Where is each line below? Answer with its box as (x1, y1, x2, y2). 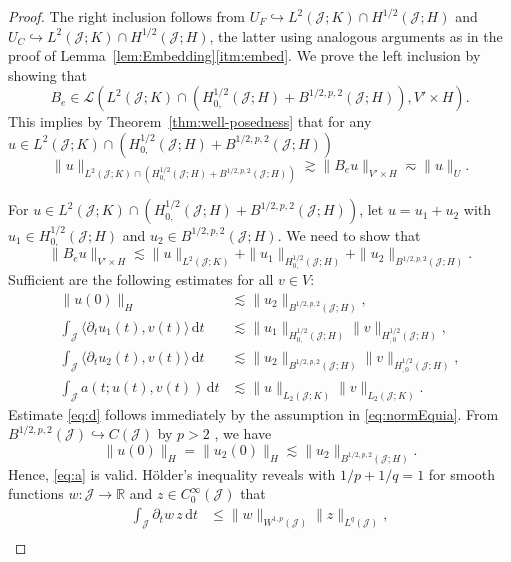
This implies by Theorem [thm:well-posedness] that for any (8, 111, 372, 132)
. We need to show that (277, 224, 421, 245)
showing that (8, 64, 88, 85)
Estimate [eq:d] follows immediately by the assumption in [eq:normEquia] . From (8, 403, 499, 424)
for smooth (428, 463, 496, 484)
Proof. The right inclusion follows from (8, 6, 246, 26)
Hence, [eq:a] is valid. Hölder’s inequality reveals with (8, 463, 336, 484)
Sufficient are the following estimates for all (8, 269, 274, 290)
